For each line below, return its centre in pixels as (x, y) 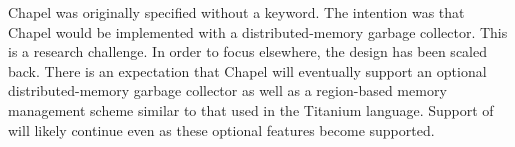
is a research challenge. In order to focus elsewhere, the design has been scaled (247, 51)
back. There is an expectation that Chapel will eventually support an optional (247, 70)
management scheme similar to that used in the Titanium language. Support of (251, 109)
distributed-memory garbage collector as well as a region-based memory (227, 90)
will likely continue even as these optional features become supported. (221, 129)
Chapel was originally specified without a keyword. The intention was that (236, 12)
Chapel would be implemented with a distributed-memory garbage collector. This (258, 31)
